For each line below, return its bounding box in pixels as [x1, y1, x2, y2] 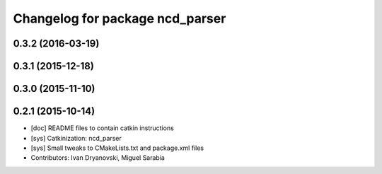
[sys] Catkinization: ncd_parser [30, 134, 122, 142]
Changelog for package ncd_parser [13, 11, 226, 26]
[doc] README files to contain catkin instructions [30, 124, 175, 132]
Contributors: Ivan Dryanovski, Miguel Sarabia [30, 153, 166, 162]
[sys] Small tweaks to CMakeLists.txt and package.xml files [30, 144, 204, 152]
